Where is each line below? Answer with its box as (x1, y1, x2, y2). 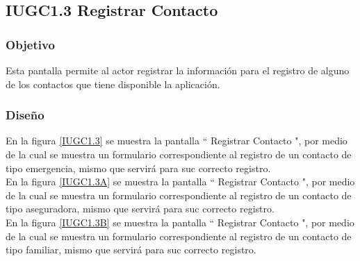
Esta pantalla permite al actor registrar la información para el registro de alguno (6, 63, 350, 77)
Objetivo (6, 35, 55, 53)
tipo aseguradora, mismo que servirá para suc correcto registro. (6, 201, 275, 216)
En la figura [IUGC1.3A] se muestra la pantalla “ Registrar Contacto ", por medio (6, 174, 355, 189)
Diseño (6, 106, 44, 124)
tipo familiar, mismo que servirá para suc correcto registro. (6, 242, 256, 257)
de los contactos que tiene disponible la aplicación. (6, 76, 220, 91)
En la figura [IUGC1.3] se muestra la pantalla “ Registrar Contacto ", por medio (6, 133, 347, 148)
